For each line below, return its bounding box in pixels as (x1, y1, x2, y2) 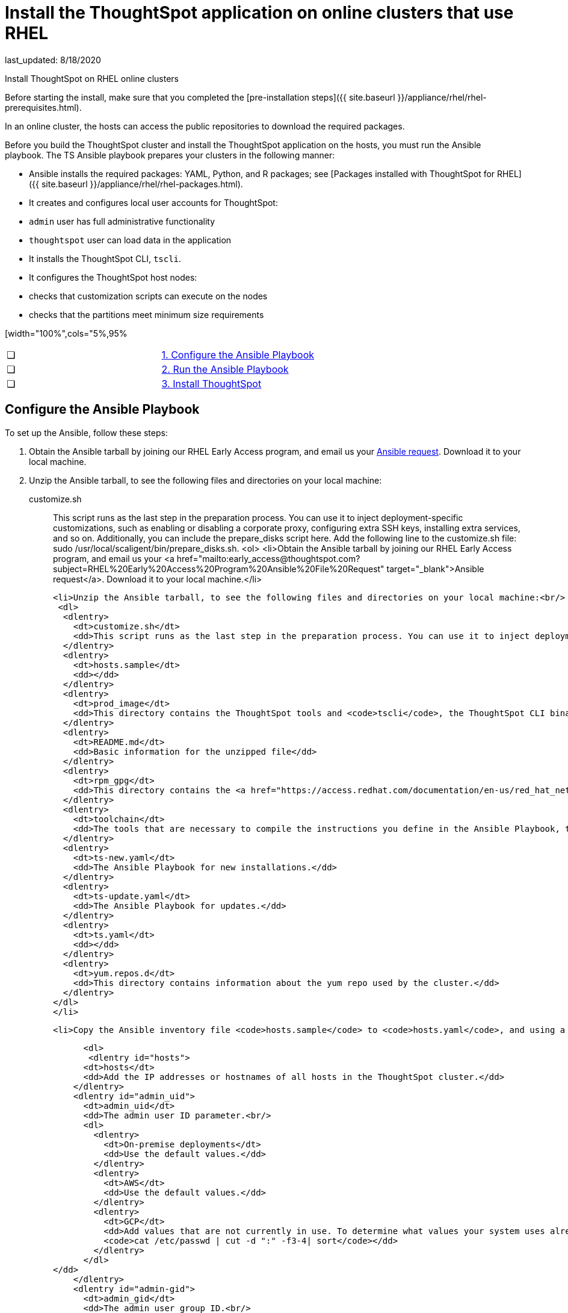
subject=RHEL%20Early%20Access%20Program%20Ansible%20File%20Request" (53, 563, 384, 574)
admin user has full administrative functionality (29, 216, 215, 226)
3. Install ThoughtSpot (161, 377, 262, 390)
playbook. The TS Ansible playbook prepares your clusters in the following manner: (5, 149, 335, 160)
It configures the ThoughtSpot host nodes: (29, 272, 197, 282)
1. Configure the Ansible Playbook (161, 348, 315, 361)
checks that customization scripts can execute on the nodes (29, 290, 268, 301)
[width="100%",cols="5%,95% (5, 328, 128, 338)
